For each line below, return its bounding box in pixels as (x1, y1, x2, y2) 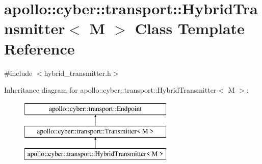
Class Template (135, 18, 245, 39)
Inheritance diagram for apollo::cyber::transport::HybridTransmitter (4, 85, 217, 95)
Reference (4, 38, 75, 59)
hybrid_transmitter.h (44, 67, 111, 78)
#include (4, 67, 33, 78)
